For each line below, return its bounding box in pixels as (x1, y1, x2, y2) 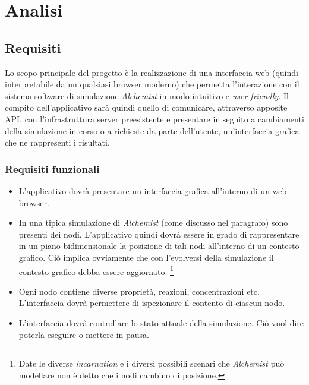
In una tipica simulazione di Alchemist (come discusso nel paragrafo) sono (18, 216, 288, 229)
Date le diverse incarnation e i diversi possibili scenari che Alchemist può (18, 357, 285, 370)
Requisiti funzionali (5, 161, 100, 176)
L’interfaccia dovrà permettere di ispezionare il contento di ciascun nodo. (18, 296, 285, 309)
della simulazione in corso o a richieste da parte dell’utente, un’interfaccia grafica (5, 124, 299, 137)
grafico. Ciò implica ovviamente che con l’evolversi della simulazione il (18, 251, 274, 263)
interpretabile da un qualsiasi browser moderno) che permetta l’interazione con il (5, 78, 299, 90)
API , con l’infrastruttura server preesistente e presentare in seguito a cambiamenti (5, 112, 304, 125)
